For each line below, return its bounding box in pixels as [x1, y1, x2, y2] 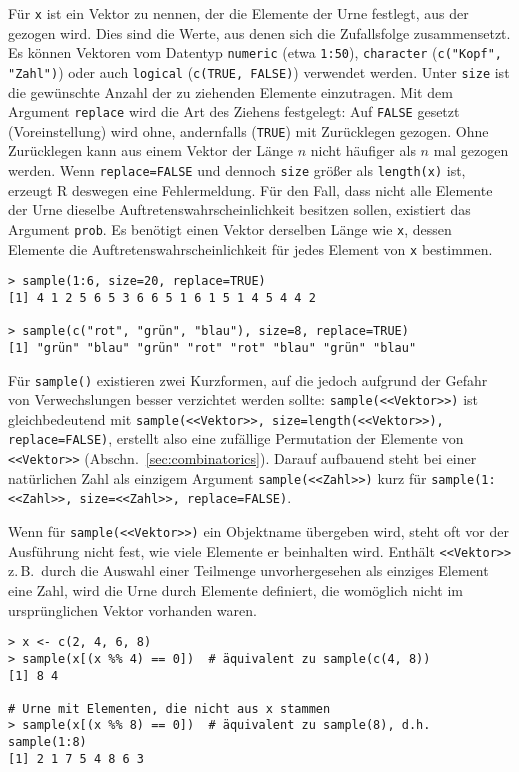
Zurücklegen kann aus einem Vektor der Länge [8, 140, 294, 161]
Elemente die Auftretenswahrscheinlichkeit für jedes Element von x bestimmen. [8, 238, 493, 259]
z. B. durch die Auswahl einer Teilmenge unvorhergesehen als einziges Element [8, 560, 489, 581]
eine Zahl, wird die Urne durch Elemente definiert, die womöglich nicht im [8, 580, 463, 600]
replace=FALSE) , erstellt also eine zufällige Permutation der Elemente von [8, 428, 464, 449]
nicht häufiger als [310, 140, 416, 161]
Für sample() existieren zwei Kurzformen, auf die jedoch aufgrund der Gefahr [8, 369, 488, 390]
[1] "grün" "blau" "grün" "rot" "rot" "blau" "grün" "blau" [8, 340, 417, 355]
